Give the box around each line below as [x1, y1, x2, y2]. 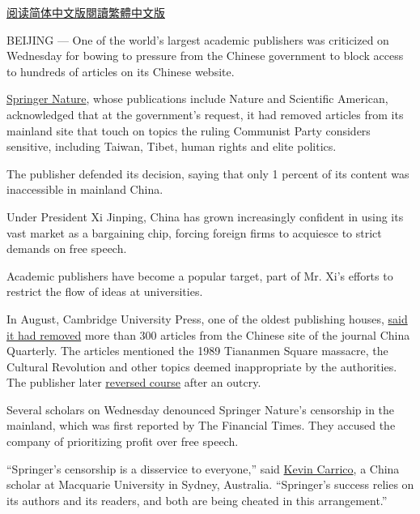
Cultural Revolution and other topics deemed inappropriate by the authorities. [6, 358, 397, 375]
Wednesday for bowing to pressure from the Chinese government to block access [6, 47, 404, 64]
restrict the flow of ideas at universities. [6, 283, 203, 300]
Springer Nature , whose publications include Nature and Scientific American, [6, 90, 388, 107]
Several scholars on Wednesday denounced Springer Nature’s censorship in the [6, 400, 395, 418]
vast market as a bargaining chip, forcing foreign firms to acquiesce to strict [6, 224, 382, 241]
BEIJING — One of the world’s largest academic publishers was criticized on [6, 31, 389, 48]
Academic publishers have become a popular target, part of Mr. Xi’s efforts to [6, 267, 393, 284]
